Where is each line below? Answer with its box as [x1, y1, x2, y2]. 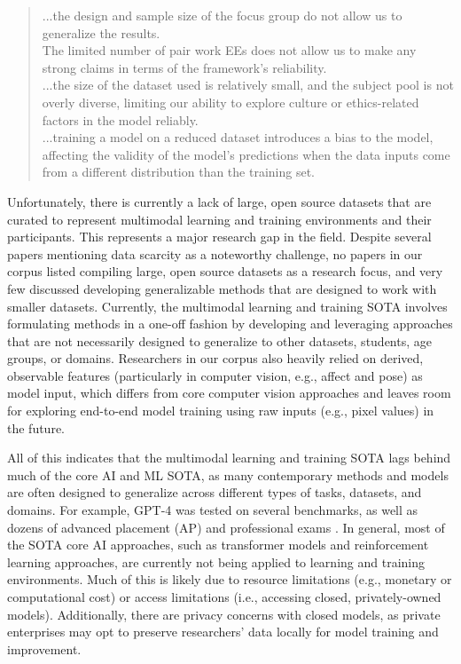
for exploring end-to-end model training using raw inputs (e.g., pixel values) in [7, 401, 434, 420]
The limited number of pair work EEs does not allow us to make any [42, 41, 417, 59]
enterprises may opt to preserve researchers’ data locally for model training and [7, 622, 439, 641]
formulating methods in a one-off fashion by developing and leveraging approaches [7, 314, 453, 333]
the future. [7, 418, 66, 437]
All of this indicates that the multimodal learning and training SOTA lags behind [7, 448, 451, 467]
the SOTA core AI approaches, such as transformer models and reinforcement [7, 535, 429, 554]
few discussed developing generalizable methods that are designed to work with [7, 279, 437, 297]
